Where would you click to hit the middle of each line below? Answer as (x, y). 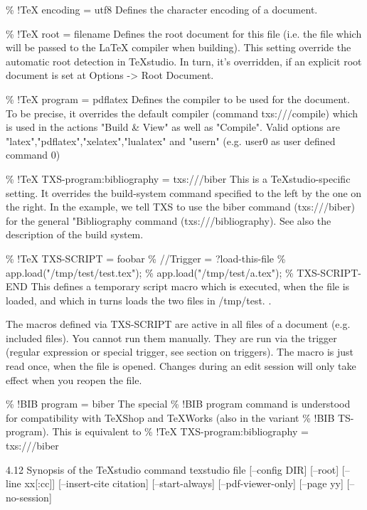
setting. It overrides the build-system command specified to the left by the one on (184, 192)
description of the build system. (75, 234)
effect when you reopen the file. (74, 379)
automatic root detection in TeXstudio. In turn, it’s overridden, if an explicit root (184, 61)
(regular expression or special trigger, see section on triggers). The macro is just (180, 352)
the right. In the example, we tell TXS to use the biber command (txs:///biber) (181, 207)
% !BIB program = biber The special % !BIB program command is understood (178, 404)
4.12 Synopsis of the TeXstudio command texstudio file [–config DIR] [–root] (172, 469)
